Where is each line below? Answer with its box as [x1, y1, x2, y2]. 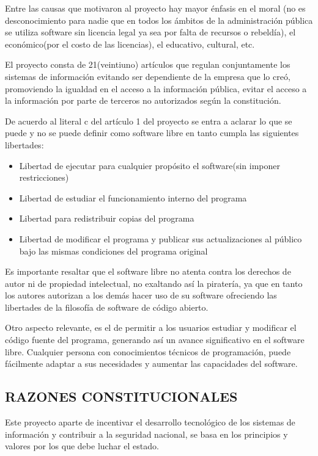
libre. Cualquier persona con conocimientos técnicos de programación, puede [5, 345, 291, 358]
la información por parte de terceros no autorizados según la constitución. [5, 94, 281, 107]
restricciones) [19, 171, 69, 184]
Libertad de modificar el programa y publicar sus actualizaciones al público [19, 232, 302, 245]
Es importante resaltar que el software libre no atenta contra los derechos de [5, 265, 291, 278]
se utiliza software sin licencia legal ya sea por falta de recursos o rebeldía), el [5, 26, 296, 38]
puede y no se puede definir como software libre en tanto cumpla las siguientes [5, 126, 299, 139]
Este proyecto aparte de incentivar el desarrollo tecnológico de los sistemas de [5, 416, 295, 429]
